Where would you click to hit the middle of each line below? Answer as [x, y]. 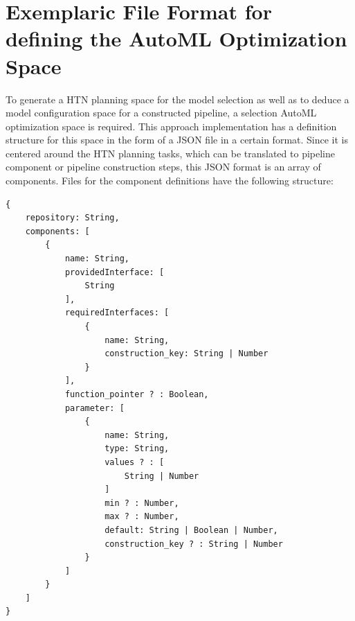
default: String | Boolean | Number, [191, 530]
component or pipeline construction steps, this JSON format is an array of [163, 167]
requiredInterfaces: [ [117, 313]
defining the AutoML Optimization [176, 38]
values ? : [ [135, 462]
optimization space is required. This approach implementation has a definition [171, 126]
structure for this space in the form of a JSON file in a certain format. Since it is [177, 140]
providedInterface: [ [115, 272]
